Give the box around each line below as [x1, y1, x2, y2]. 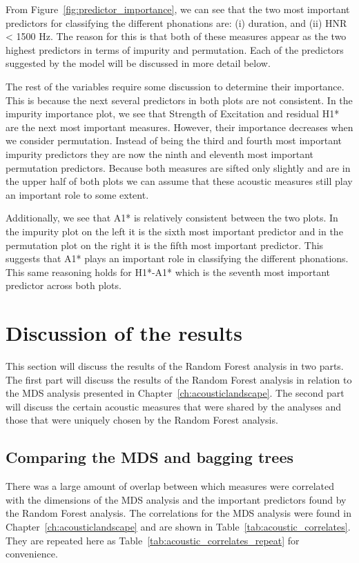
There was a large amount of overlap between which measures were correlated [6, 479, 335, 493]
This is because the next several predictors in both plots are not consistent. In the [6, 92, 353, 107]
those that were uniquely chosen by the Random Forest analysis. [6, 413, 278, 427]
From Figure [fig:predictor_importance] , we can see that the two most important [6, 2, 350, 16]
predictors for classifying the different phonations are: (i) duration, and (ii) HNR [6, 15, 347, 30]
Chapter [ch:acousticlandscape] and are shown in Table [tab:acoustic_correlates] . [6, 519, 351, 533]
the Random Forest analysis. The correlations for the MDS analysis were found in [6, 506, 351, 520]
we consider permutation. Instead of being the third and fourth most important [6, 133, 342, 148]
